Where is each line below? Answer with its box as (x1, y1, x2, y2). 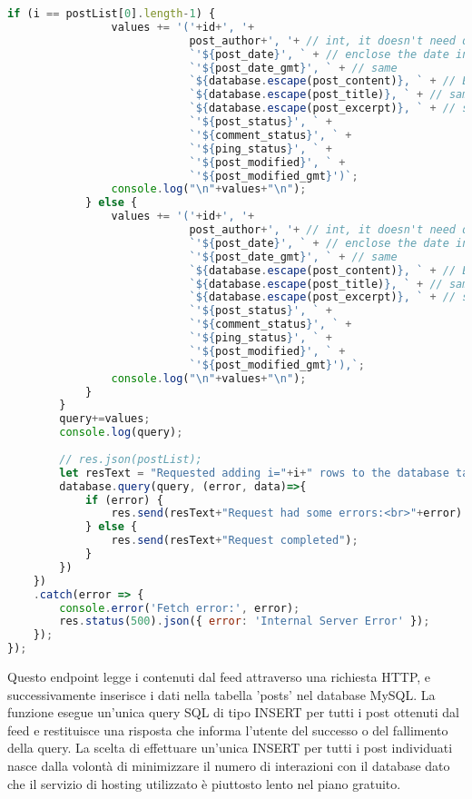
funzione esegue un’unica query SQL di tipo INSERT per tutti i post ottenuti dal (7, 703, 459, 722)
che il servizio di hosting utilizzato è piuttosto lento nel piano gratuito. (7, 774, 401, 793)
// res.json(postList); (59, 452, 202, 466)
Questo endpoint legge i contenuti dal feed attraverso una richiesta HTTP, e (7, 667, 431, 686)
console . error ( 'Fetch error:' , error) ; (59, 601, 300, 615)
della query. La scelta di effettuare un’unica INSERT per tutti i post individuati (7, 738, 453, 757)
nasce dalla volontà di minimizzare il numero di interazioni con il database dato (7, 755, 450, 774)
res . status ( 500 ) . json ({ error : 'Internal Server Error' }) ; (59, 615, 430, 628)
